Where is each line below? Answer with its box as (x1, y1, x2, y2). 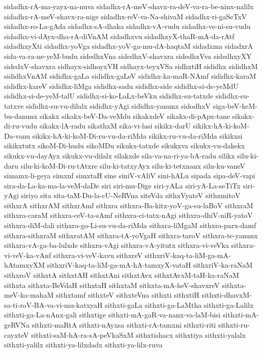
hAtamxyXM (4, 260, 45, 270)
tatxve (4, 100, 24, 111)
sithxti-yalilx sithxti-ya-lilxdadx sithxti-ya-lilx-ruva (4, 339, 163, 350)
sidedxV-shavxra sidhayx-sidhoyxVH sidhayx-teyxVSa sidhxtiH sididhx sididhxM (4, 60, 258, 71)
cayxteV (4, 329, 29, 340)
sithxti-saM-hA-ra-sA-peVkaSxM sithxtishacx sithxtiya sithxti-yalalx (31, 329, 246, 340)
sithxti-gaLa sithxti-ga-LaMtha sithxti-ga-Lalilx (105, 299, 254, 310)
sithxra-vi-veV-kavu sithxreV (53, 249, 143, 260)
